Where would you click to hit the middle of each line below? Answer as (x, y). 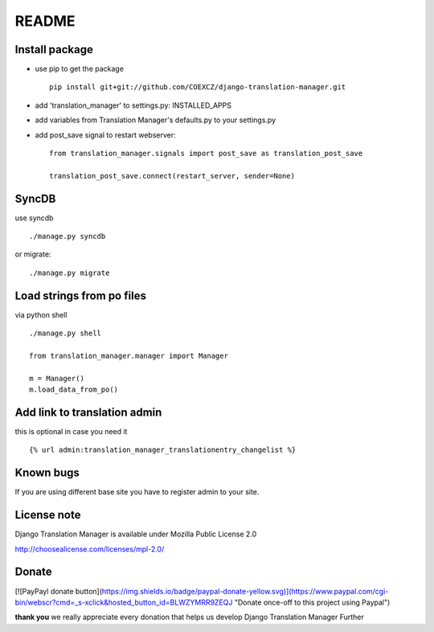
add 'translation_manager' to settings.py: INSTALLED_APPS (133, 105)
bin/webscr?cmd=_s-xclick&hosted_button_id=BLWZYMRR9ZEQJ (124, 602)
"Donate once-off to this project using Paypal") (312, 602)
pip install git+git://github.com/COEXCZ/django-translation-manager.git (198, 87)
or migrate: (33, 254)
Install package (54, 49)
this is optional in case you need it (71, 432)
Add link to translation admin (88, 412)
